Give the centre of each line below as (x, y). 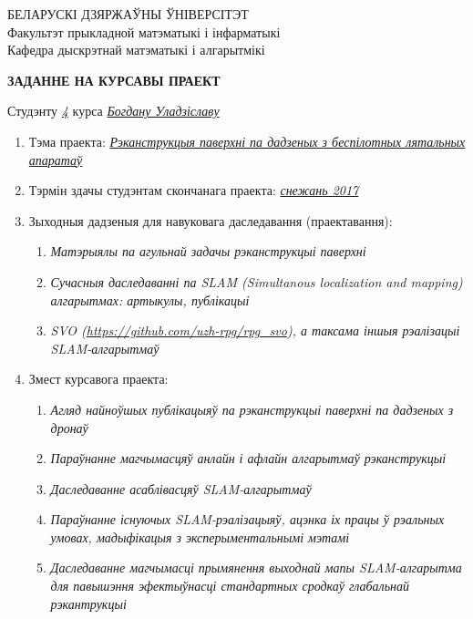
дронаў (69, 427)
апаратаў (56, 159)
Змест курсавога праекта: (98, 379)
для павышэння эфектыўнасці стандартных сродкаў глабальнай (230, 586)
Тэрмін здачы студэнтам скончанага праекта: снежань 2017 (194, 190)
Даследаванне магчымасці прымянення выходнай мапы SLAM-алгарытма (256, 567)
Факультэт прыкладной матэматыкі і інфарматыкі (144, 31)
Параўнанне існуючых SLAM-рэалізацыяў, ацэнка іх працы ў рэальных (247, 519)
